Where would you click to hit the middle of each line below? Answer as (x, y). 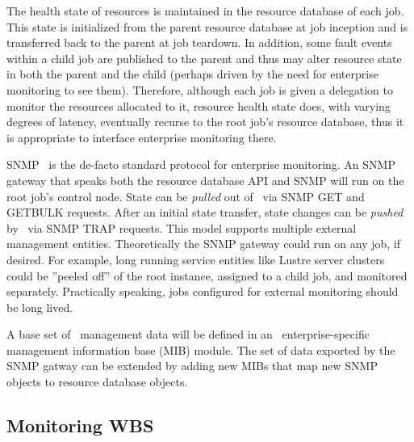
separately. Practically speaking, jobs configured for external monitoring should (203, 291)
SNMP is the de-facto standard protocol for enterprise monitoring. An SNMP (201, 164)
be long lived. (40, 307)
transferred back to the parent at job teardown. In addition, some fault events (199, 42)
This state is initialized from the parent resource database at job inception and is (207, 26)
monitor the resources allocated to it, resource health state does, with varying (199, 105)
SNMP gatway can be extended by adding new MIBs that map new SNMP (192, 366)
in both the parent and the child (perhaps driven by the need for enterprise (192, 74)
